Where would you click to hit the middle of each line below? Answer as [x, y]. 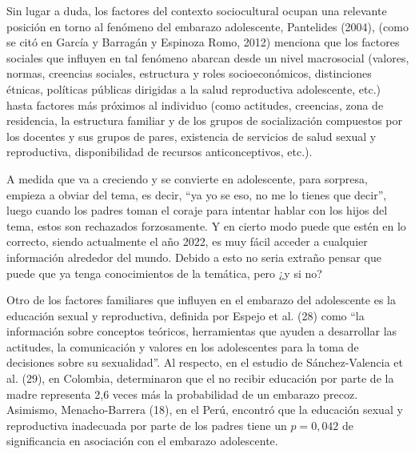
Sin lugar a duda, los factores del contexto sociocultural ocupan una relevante [197, 10]
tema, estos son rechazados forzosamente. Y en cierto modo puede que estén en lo [206, 225]
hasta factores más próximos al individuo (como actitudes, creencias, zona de [195, 104]
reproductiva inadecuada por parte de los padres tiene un [147, 425]
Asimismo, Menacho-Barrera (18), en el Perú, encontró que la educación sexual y [205, 410]
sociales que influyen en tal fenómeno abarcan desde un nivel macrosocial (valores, [208, 57]
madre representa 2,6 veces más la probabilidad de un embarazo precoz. [182, 394]
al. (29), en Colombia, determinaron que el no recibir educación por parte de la [200, 378]
